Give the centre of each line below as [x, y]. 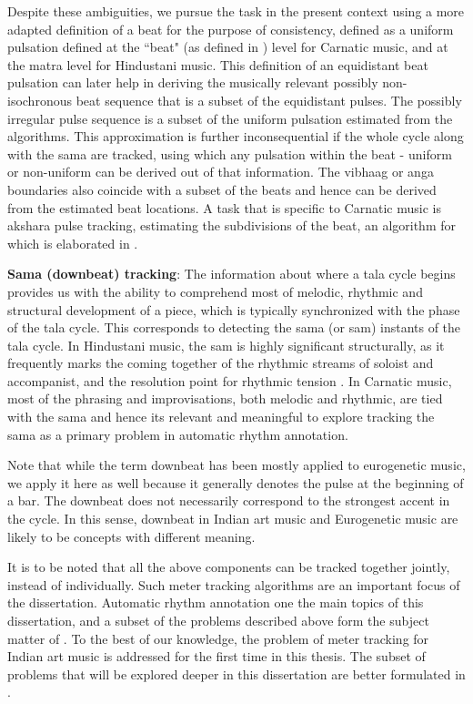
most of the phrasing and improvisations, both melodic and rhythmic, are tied [225, 398]
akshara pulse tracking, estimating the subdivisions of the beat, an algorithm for [232, 225]
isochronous [40, 100]
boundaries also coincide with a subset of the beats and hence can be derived [222, 189]
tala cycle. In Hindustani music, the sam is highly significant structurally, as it [226, 345]
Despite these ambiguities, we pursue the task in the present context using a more [236, 11]
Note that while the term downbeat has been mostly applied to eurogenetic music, [236, 465]
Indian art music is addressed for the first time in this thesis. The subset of [216, 656]
